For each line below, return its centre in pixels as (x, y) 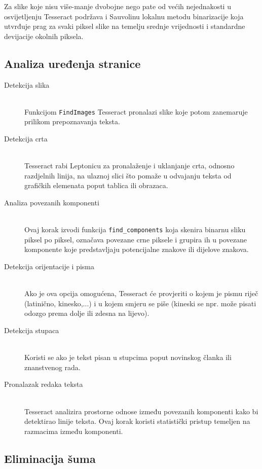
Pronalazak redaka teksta (44, 384)
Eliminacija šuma (50, 458)
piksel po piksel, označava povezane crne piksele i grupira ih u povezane (136, 239)
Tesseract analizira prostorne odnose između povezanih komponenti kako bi (141, 411)
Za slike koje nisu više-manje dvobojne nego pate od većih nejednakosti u (118, 6)
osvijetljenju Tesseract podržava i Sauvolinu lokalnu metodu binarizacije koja (124, 16)
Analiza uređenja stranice (72, 63)
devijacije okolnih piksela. (44, 36)
